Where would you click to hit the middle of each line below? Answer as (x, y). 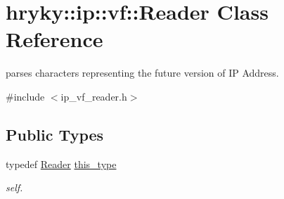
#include (25, 96)
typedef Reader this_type (61, 163)
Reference (54, 39)
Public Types (55, 134)
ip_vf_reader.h (94, 96)
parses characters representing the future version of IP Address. (142, 73)
